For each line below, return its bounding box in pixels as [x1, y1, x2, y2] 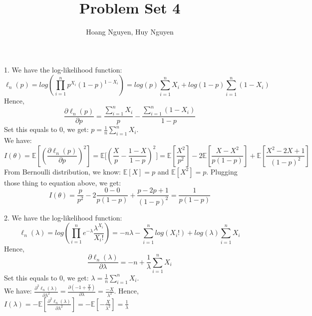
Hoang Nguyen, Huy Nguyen [86, 26, 174, 37]
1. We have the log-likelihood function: [4, 64, 122, 74]
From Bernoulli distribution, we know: [4, 166, 121, 176]
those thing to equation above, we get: [4, 177, 121, 187]
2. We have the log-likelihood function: [4, 212, 122, 222]
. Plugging [206, 166, 238, 176]
